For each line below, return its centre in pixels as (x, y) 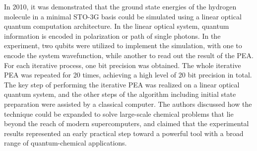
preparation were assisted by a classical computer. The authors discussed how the (128, 104)
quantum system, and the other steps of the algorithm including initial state (120, 94)
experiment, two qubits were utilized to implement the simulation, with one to (123, 45)
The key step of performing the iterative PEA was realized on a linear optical (122, 84)
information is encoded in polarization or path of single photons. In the (112, 36)
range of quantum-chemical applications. (65, 143)
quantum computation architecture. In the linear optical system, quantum (117, 26)
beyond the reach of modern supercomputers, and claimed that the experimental (127, 123)
